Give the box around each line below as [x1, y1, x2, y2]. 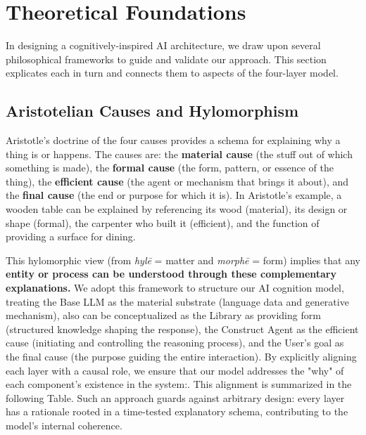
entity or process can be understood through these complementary [6, 266, 336, 281]
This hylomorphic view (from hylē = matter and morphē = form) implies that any [6, 252, 360, 267]
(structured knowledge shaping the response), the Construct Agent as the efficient [6, 321, 359, 336]
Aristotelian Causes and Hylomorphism [6, 100, 299, 122]
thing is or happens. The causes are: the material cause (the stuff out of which [6, 146, 353, 161]
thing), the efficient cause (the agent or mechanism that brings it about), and [6, 174, 349, 188]
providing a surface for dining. [6, 229, 136, 244]
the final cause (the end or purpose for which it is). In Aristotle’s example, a [6, 188, 342, 202]
